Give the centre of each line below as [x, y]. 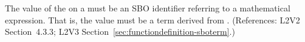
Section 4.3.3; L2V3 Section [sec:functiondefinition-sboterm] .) [120, 31]
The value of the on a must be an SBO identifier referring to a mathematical [148, 8]
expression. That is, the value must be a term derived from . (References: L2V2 [152, 19]
